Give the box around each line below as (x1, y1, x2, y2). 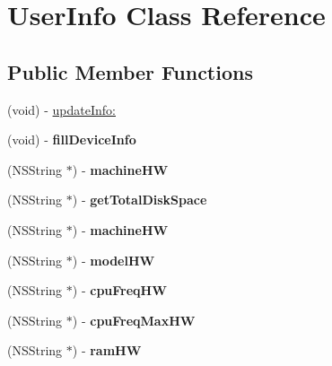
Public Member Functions (7, 57, 253, 85)
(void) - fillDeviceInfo (7, 130, 136, 149)
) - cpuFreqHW (72, 281, 167, 300)
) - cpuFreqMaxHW (72, 310, 196, 329)
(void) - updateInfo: (7, 100, 116, 118)
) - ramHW (72, 341, 142, 360)
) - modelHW (72, 250, 155, 269)
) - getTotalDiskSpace (72, 190, 207, 209)
